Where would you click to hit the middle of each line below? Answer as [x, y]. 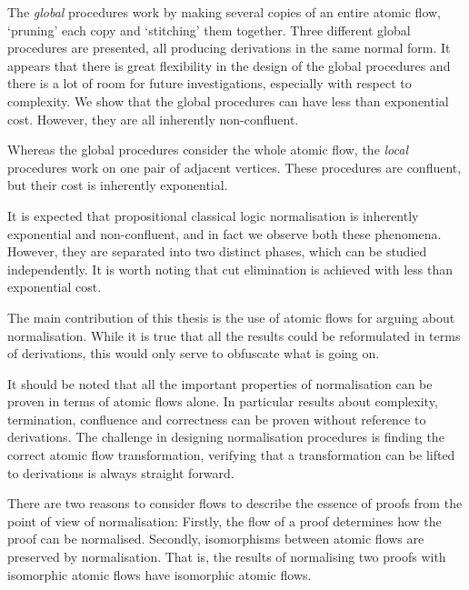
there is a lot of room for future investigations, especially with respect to [210, 83]
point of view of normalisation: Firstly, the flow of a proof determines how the [225, 520]
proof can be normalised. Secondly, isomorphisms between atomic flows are [216, 539]
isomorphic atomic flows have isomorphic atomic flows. [160, 574]
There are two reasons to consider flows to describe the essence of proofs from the [235, 503]
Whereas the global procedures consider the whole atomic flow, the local [208, 150]
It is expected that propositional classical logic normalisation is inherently [213, 215]
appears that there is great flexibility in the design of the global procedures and [229, 65]
